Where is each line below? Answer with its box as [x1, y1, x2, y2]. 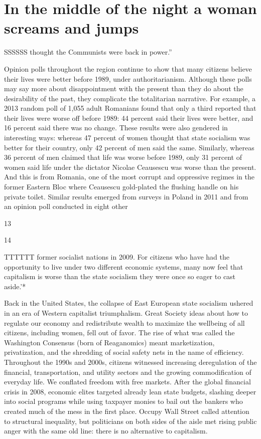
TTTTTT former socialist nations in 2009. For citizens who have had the [4, 252, 229, 262]
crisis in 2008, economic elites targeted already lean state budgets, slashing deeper [4, 386, 256, 396]
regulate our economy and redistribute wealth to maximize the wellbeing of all [4, 317, 245, 328]
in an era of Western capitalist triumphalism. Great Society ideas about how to [4, 307, 248, 318]
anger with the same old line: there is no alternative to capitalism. [4, 425, 208, 436]
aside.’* [4, 281, 26, 291]
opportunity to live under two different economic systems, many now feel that [4, 261, 243, 272]
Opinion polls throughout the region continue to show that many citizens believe [4, 63, 252, 74]
